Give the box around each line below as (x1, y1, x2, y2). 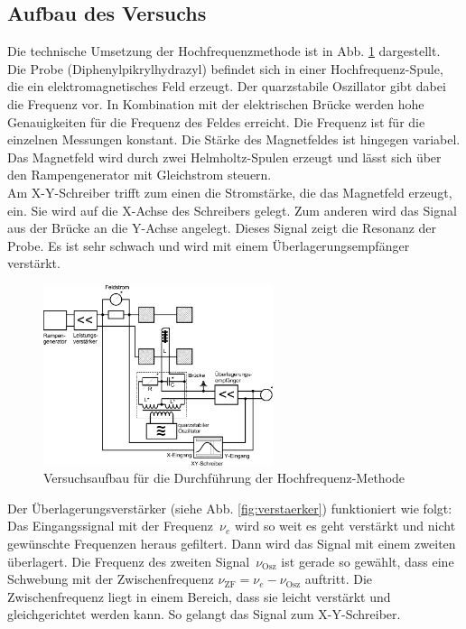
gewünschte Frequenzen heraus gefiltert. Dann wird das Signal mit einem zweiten (7, 534, 456, 553)
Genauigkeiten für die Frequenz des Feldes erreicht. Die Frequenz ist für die (7, 112, 425, 131)
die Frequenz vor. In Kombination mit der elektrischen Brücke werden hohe (7, 94, 424, 113)
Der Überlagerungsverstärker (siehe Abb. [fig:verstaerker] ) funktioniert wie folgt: (7, 498, 452, 517)
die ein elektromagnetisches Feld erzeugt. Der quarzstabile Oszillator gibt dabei (7, 77, 446, 96)
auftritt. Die (304, 569, 372, 588)
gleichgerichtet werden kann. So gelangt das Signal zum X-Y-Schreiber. (7, 605, 401, 624)
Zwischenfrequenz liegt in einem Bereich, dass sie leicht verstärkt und (7, 587, 391, 606)
